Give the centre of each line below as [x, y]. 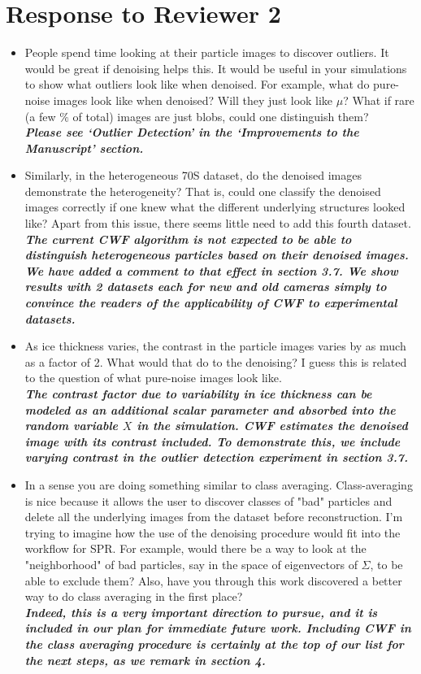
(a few [40, 116]
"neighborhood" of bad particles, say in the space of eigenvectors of [191, 564]
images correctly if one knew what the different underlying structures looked [215, 207]
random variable [71, 426]
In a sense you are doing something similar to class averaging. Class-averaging [219, 484]
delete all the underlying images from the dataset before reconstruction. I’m [214, 517]
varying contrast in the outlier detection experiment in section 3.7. [216, 457]
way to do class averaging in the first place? [134, 596]
